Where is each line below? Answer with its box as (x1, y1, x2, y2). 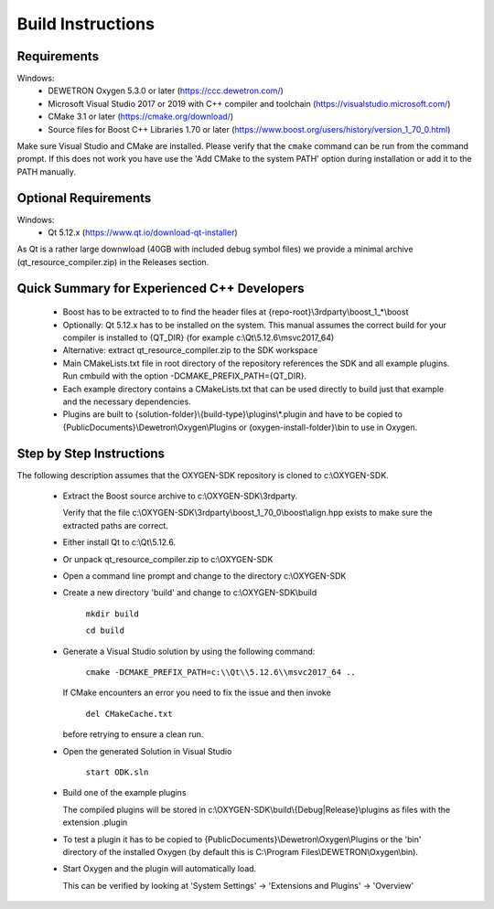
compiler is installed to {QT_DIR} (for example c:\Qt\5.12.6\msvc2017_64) (62, 332, 335, 343)
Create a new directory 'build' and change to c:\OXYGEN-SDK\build (62, 587, 317, 598)
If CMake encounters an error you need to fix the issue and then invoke (62, 687, 331, 699)
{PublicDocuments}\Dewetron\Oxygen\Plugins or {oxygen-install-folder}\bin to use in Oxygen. (62, 422, 418, 433)
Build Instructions (16, 14, 156, 34)
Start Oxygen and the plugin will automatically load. (62, 863, 257, 874)
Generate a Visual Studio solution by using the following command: (62, 646, 316, 657)
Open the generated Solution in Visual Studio (62, 745, 232, 756)
